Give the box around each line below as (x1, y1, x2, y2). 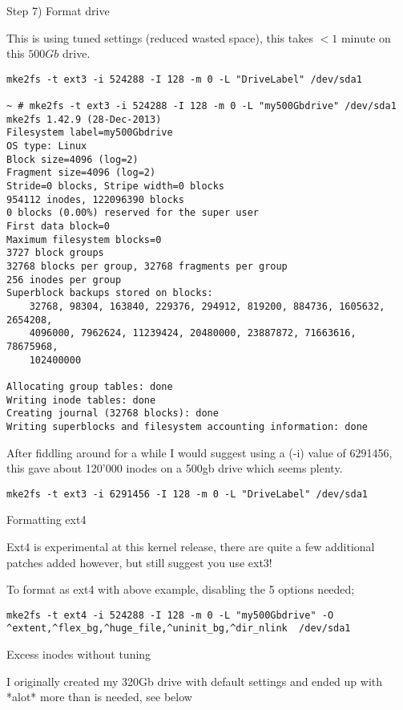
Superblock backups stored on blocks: (6, 287, 213, 299)
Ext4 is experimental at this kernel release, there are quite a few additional (6, 538, 375, 554)
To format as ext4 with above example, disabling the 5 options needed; (6, 581, 355, 598)
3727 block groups (6, 247, 104, 259)
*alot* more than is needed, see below (6, 688, 192, 705)
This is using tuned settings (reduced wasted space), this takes (6, 29, 313, 46)
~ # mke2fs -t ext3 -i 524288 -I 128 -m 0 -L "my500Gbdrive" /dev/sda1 (6, 100, 397, 112)
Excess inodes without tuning (6, 646, 151, 663)
